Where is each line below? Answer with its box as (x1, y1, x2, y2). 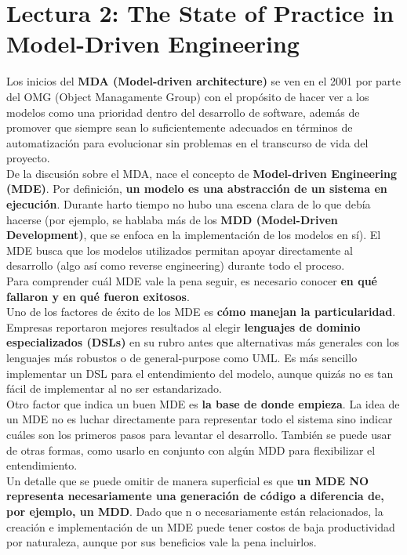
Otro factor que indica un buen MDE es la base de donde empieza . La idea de (6, 395, 400, 412)
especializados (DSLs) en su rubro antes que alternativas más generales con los (6, 334, 400, 350)
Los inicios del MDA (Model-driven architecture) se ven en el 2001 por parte (6, 73, 401, 89)
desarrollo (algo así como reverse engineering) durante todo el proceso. (6, 257, 345, 274)
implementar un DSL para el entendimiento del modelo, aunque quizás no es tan (6, 365, 394, 381)
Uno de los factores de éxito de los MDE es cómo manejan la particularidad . (6, 303, 396, 320)
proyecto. (6, 150, 50, 166)
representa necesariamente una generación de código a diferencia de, (6, 488, 384, 504)
